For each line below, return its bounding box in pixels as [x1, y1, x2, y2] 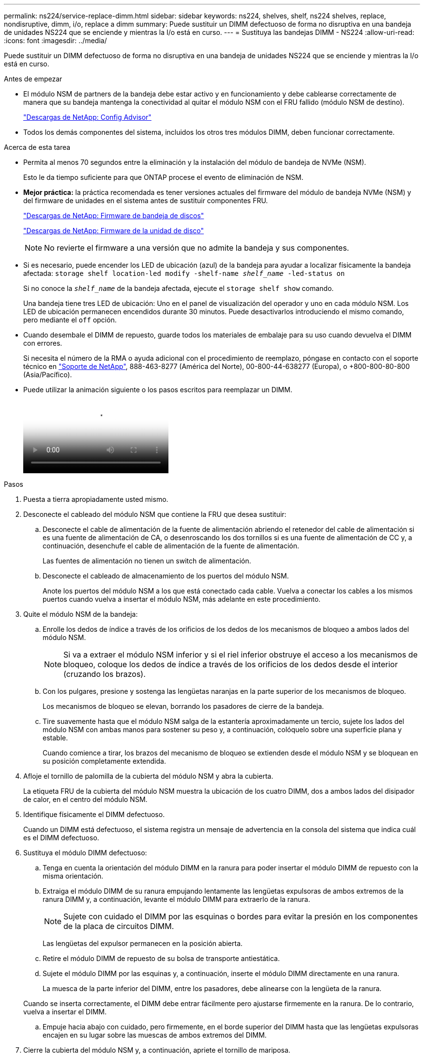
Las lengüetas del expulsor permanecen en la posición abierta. [43, 939, 243, 947]
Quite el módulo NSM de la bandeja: [23, 610, 138, 618]
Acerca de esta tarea [4, 143, 71, 151]
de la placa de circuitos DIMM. [63, 921, 174, 931]
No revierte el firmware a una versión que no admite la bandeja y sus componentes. [44, 243, 349, 253]
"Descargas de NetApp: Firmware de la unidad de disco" [23, 226, 204, 235]
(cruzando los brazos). [63, 669, 146, 679]
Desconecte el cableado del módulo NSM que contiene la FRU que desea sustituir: [23, 510, 287, 518]
